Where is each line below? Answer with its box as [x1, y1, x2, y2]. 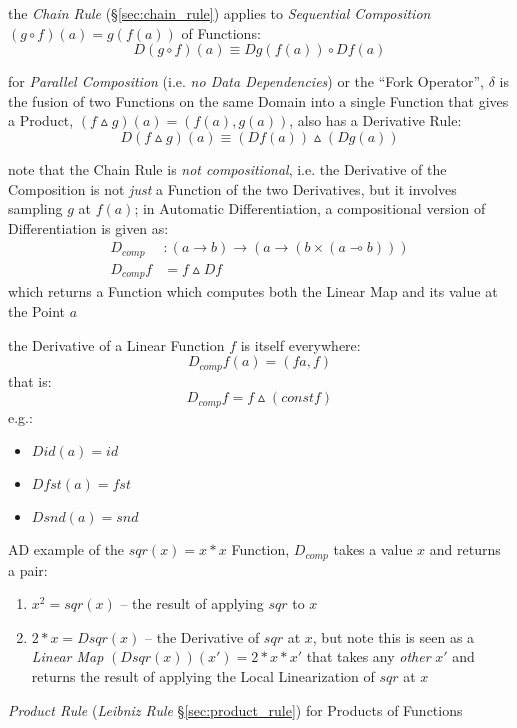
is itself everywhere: [240, 334, 361, 355]
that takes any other [306, 646, 431, 667]
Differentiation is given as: [8, 217, 169, 238]
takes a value [333, 539, 413, 560]
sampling [8, 198, 63, 219]
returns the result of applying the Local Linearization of [31, 666, 375, 687]
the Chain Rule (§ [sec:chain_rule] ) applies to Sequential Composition [8, 3, 431, 23]
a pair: [8, 559, 48, 580]
